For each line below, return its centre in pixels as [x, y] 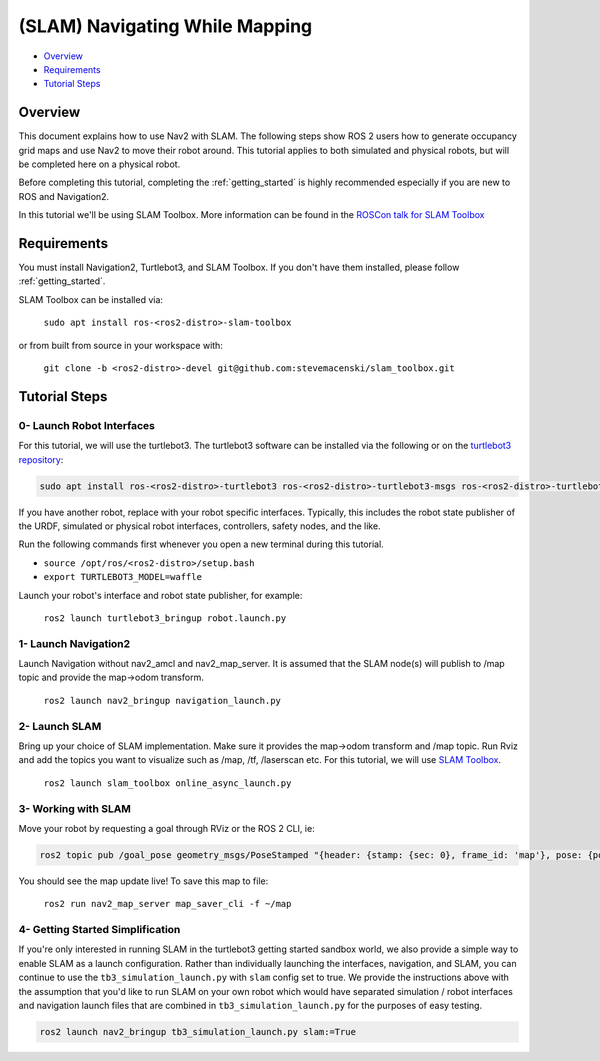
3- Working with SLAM [75, 808]
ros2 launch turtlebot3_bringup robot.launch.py [165, 618]
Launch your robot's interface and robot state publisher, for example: [160, 595]
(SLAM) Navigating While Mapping [165, 26]
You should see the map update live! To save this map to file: [143, 881]
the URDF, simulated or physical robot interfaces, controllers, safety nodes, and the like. [199, 526]
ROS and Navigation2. [64, 196]
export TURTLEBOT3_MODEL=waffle [122, 577]
